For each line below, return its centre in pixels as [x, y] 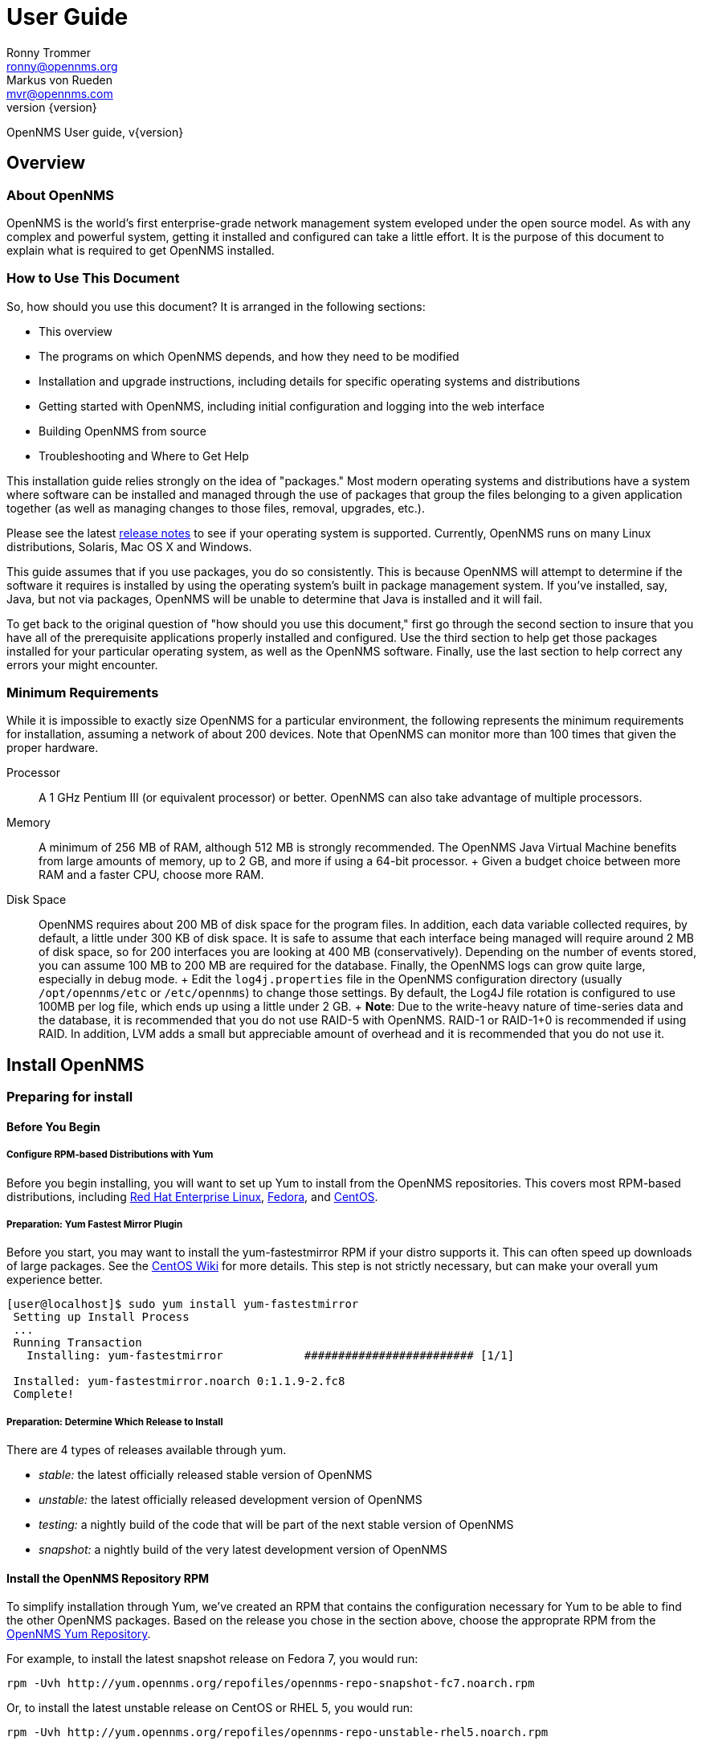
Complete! [44, 1394]
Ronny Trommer [49, 52]
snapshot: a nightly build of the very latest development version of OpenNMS [243, 1550]
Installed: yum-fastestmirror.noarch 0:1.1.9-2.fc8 [179, 1381]
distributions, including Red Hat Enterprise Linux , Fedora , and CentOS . [192, 1196]
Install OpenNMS [76, 1065]
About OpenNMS [60, 195]
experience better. [55, 1280]
